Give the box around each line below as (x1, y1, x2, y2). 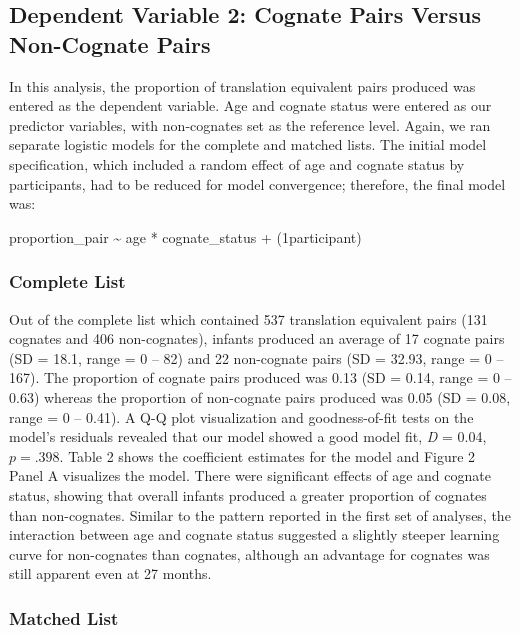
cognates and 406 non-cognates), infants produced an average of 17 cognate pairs (9, 328, 505, 349)
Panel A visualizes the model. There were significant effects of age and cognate (9, 465, 491, 486)
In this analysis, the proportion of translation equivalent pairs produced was (9, 75, 476, 96)
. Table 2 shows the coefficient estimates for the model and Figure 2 (59, 445, 476, 466)
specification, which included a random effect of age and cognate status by (9, 153, 465, 174)
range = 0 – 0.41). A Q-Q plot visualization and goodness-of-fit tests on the (9, 406, 474, 427)
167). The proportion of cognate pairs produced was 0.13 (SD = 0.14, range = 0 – (9, 367, 512, 388)
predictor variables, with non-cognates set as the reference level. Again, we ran (9, 114, 491, 135)
